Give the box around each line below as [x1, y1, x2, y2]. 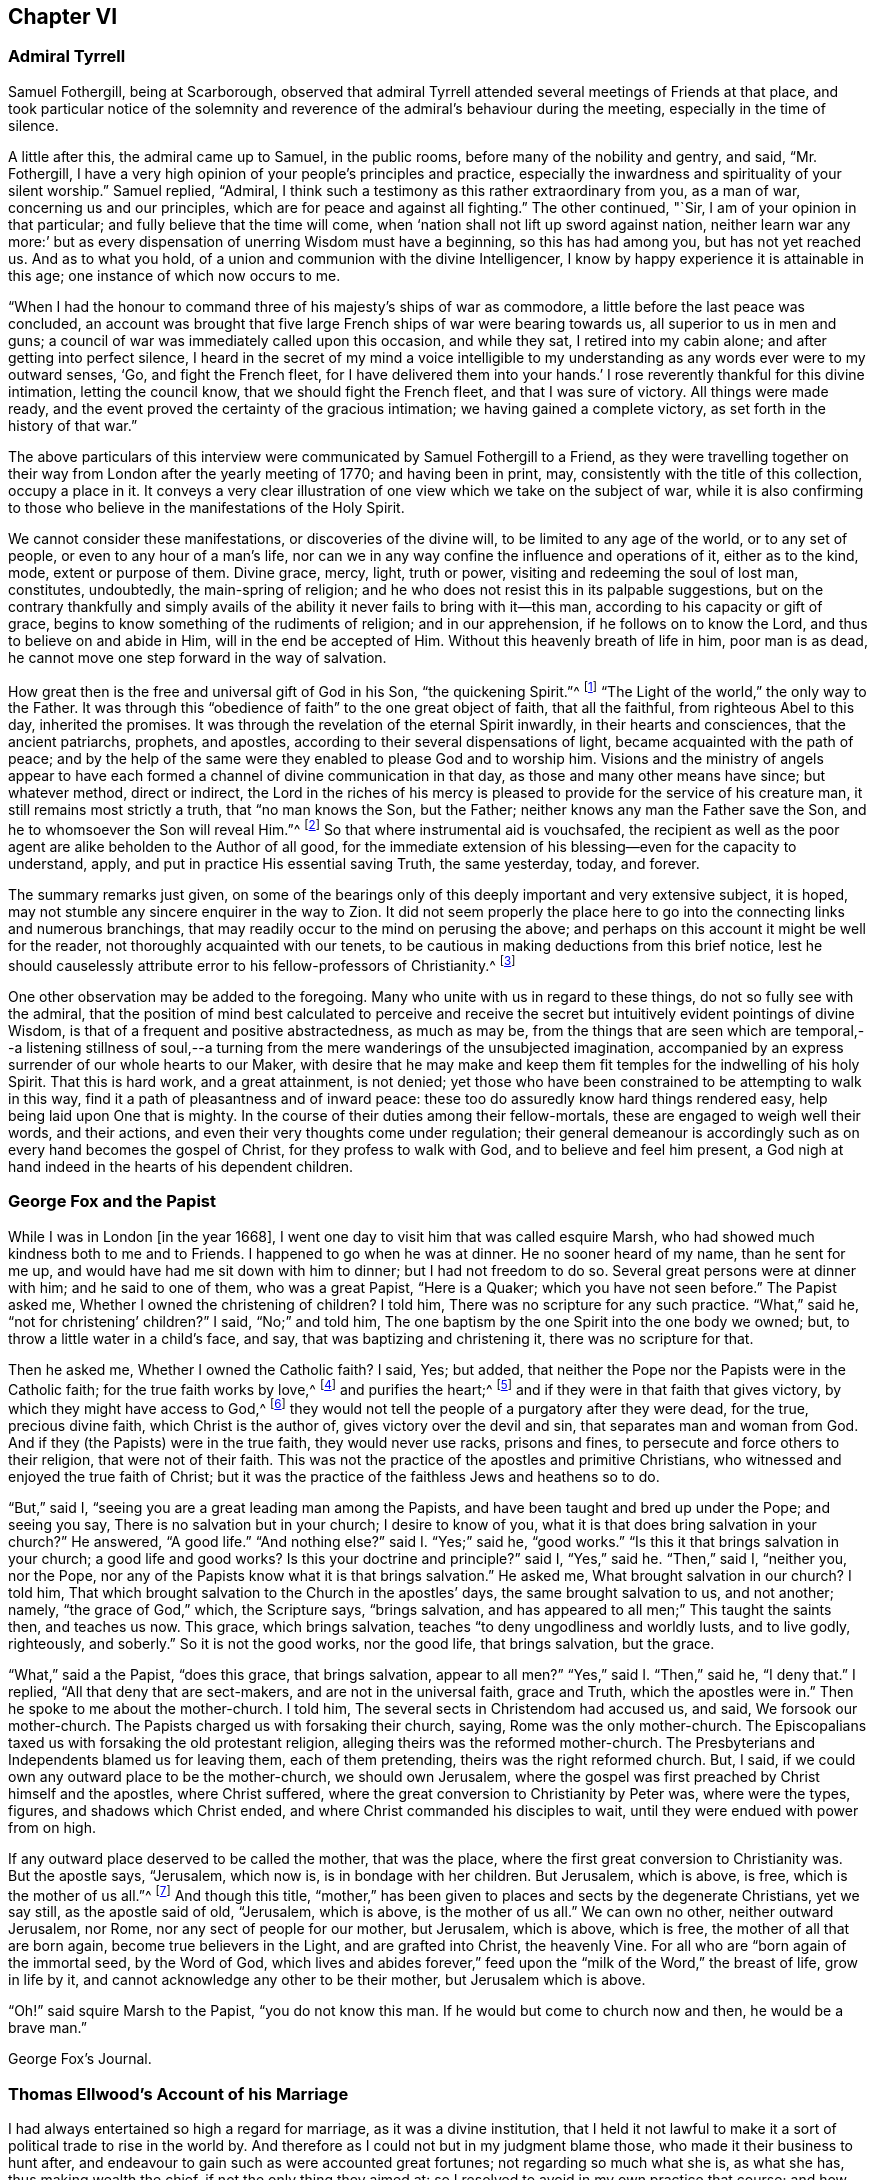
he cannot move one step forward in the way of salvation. [8, 648, 387, 666]
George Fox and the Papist [8, 1191, 216, 1212]
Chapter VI [8, 4, 118, 29]
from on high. [8, 1818, 96, 1836]
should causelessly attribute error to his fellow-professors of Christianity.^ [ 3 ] [8, 954, 516, 974]
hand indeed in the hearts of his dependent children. [8, 1157, 354, 1175]
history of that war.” [8, 416, 138, 434]
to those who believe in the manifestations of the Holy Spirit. [8, 498, 405, 516]
